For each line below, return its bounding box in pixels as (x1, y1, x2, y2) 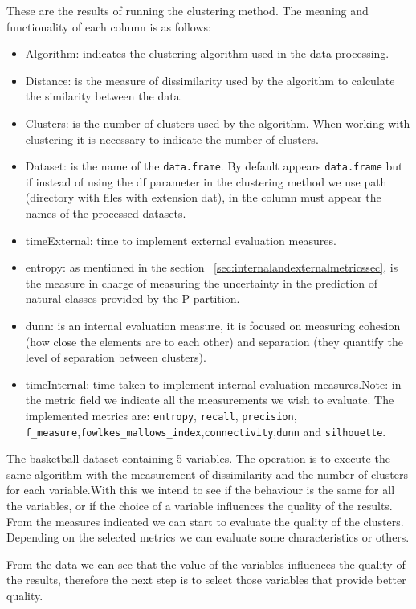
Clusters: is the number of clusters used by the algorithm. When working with (25, 114, 410, 131)
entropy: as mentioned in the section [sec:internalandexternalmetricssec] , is (25, 259, 398, 276)
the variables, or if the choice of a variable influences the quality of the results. (6, 497, 393, 514)
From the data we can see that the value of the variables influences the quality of (6, 555, 406, 572)
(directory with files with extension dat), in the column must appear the (25, 189, 381, 206)
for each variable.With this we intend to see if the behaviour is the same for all (6, 481, 395, 498)
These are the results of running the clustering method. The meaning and (6, 2, 369, 18)
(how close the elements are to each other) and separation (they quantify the (25, 333, 403, 349)
